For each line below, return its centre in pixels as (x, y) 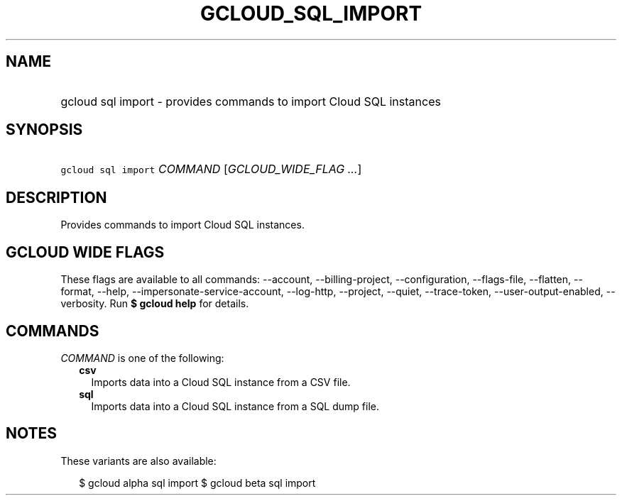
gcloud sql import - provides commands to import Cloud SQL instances (251, 101)
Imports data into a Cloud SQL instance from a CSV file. (221, 382)
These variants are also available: (138, 461)
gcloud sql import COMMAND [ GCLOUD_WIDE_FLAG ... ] (211, 169)
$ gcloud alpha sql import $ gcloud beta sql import (197, 483)
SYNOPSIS (44, 130)
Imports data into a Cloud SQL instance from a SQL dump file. (235, 406)
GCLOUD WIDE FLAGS (85, 252)
